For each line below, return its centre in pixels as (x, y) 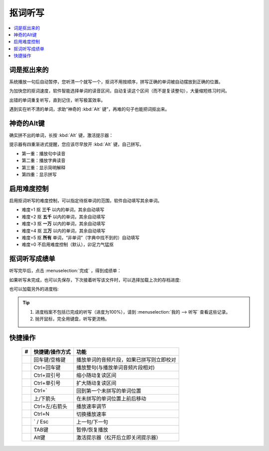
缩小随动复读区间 (96, 375)
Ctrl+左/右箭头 (51, 406)
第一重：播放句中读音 (44, 153)
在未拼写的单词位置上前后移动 (111, 398)
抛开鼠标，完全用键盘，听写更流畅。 (72, 319)
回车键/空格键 (50, 359)
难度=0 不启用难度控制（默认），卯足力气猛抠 (68, 244)
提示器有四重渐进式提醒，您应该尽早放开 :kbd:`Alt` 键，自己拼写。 (76, 144)
